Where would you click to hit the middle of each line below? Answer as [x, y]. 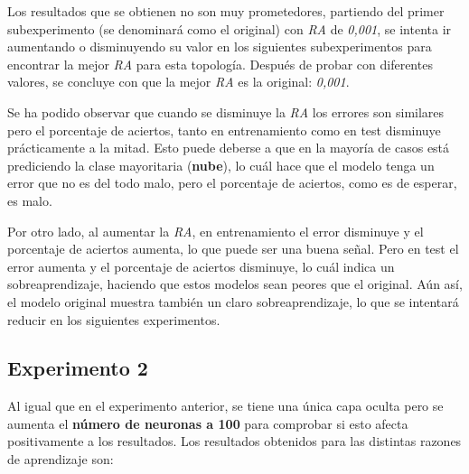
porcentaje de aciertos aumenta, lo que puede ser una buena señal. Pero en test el [233, 249]
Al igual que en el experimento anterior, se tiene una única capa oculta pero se [225, 406]
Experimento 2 [78, 368]
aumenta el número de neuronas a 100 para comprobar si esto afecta [208, 423]
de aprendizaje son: [61, 459]
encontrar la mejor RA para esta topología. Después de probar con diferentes [220, 64]
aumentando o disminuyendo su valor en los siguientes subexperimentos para [220, 46]
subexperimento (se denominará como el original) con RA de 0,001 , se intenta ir [230, 28]
